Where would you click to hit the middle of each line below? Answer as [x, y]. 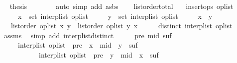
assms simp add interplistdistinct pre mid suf [88, 35]
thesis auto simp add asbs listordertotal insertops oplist [121, 6]
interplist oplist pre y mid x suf [99, 54]
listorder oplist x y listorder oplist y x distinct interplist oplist [121, 26]
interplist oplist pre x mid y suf [78, 45]
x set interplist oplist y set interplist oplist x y [115, 16]
